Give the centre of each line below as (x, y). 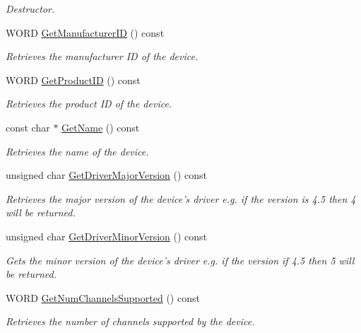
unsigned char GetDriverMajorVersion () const (107, 175)
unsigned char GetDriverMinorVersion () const (107, 236)
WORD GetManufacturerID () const (85, 32)
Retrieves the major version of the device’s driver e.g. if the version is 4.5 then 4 (181, 198)
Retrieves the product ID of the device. (89, 104)
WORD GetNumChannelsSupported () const (103, 297)
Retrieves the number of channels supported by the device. (130, 321)
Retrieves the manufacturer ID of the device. (102, 56)
